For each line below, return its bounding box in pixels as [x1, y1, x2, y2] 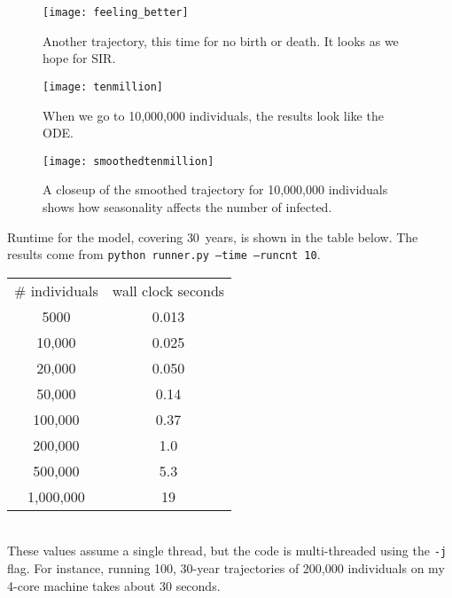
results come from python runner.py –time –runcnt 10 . [7, 245, 321, 264]
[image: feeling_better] [43, 6, 189, 19]
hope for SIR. [43, 49, 116, 67]
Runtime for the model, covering [7, 227, 183, 246]
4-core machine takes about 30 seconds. [7, 576, 221, 594]
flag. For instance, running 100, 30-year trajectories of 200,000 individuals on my [7, 559, 445, 578]
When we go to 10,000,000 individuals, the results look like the [43, 106, 384, 124]
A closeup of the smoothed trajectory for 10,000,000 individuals [43, 180, 388, 199]
